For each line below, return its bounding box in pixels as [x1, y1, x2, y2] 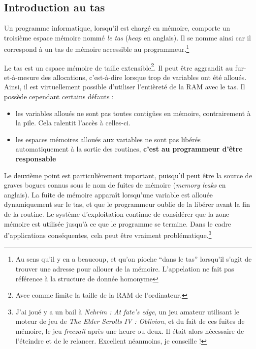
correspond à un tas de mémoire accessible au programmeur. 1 [4, 42, 190, 54]
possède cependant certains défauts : [4, 91, 114, 102]
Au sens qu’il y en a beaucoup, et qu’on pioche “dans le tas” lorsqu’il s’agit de [15, 254, 252, 264]
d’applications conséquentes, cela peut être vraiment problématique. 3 [4, 229, 212, 240]
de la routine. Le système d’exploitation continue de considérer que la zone [4, 209, 229, 219]
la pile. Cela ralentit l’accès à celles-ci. [15, 117, 130, 128]
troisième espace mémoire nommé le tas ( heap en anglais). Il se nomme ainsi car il [4, 32, 251, 42]
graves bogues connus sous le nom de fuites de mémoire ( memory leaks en [4, 180, 226, 190]
